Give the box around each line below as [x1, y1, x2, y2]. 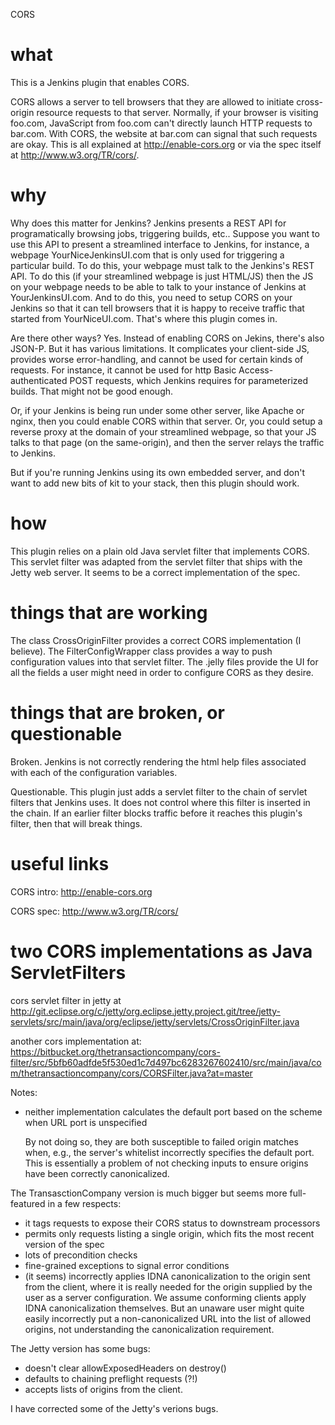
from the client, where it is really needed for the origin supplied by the [24, 1280, 313, 1293]
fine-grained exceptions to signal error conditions [24, 1259, 230, 1271]
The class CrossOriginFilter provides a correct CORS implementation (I [10, 634, 302, 646]
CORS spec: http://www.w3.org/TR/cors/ [10, 905, 179, 917]
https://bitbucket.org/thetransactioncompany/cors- [10, 1045, 221, 1058]
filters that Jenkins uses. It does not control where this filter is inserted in [10, 796, 311, 808]
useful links [10, 852, 110, 875]
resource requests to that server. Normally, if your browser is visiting [36, 106, 319, 118]
